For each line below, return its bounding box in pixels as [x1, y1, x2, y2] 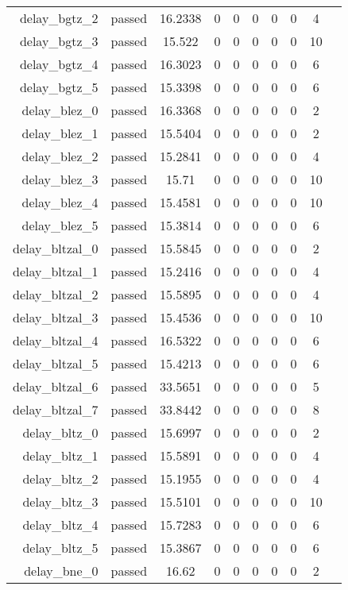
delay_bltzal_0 [13, 239, 99, 257]
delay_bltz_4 [22, 515, 99, 534]
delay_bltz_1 [22, 446, 99, 465]
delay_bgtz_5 [19, 78, 99, 96]
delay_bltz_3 [22, 492, 99, 511]
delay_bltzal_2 [13, 285, 99, 303]
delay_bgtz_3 [19, 32, 99, 50]
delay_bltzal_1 [13, 262, 99, 280]
